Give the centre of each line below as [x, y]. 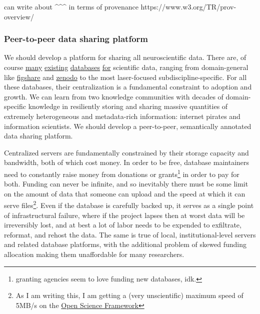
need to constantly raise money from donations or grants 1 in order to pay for [122, 173]
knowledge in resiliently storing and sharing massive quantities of [128, 106]
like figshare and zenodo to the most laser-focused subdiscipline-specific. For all [125, 77]
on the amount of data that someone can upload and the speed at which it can [125, 193]
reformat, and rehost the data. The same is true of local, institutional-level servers [130, 234]
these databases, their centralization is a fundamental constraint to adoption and [128, 87]
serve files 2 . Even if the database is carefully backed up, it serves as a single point [129, 204]
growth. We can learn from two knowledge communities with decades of [114, 96]
